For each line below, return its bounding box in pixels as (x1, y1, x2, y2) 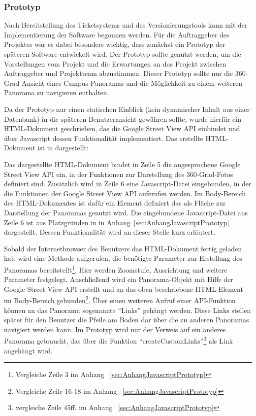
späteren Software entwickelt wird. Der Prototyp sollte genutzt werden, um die (4, 49, 241, 59)
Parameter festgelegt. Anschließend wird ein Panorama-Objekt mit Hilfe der (4, 274, 233, 284)
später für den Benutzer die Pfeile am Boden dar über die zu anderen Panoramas (4, 314, 249, 325)
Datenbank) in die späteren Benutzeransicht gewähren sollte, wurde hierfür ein (4, 113, 241, 124)
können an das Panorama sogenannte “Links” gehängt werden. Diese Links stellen (4, 305, 251, 315)
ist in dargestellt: (37, 142, 89, 153)
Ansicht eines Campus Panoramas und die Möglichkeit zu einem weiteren (21, 77, 243, 88)
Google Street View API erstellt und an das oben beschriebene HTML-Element (4, 283, 243, 294)
